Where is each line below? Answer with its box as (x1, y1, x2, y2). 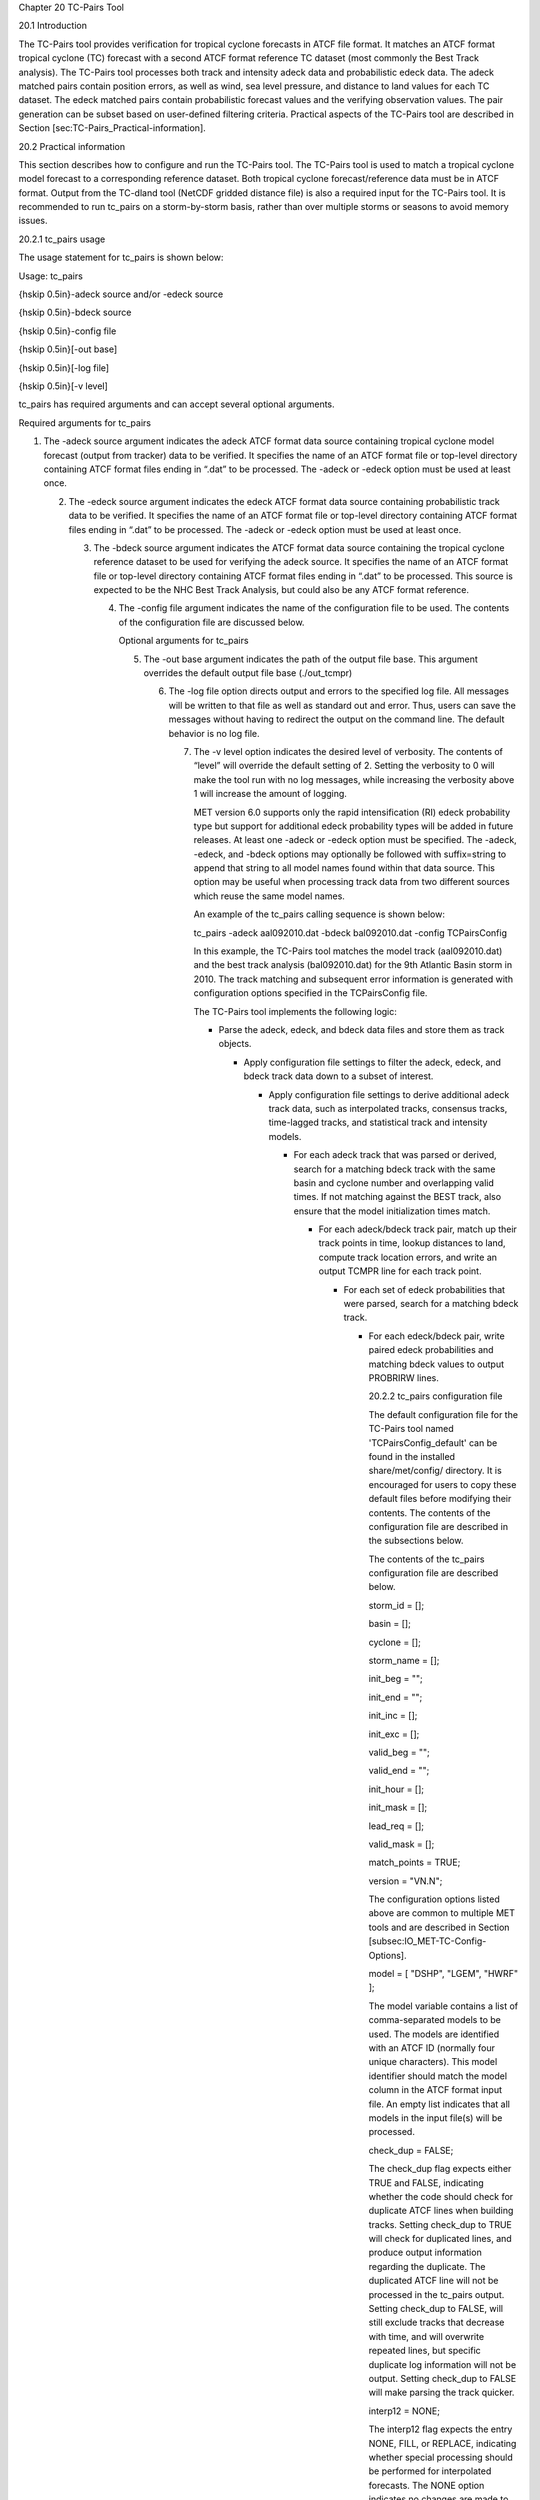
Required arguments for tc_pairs (18, 416, 152, 429)
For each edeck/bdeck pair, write (368, 1330, 505, 1342)
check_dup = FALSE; (368, 2144, 454, 2156)
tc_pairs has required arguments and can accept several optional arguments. (18, 398, 335, 410)
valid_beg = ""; (368, 1746, 430, 1758)
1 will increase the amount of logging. (193, 788, 347, 800)
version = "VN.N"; (368, 1875, 443, 1887)
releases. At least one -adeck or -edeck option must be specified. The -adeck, (193, 834, 517, 846)
